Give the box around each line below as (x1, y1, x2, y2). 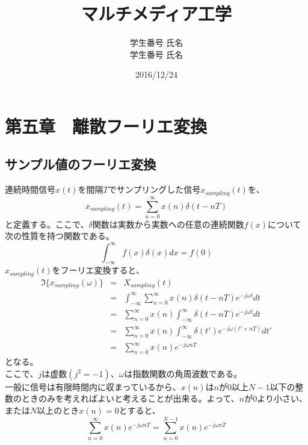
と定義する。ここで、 (5, 217, 89, 230)
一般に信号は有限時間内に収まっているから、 (5, 380, 181, 393)
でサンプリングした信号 (108, 183, 201, 196)
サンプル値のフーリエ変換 (5, 155, 156, 173)
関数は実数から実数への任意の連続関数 (92, 217, 244, 230)
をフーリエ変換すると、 (52, 264, 145, 276)
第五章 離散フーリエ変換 (5, 113, 208, 138)
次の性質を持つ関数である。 (5, 229, 114, 242)
